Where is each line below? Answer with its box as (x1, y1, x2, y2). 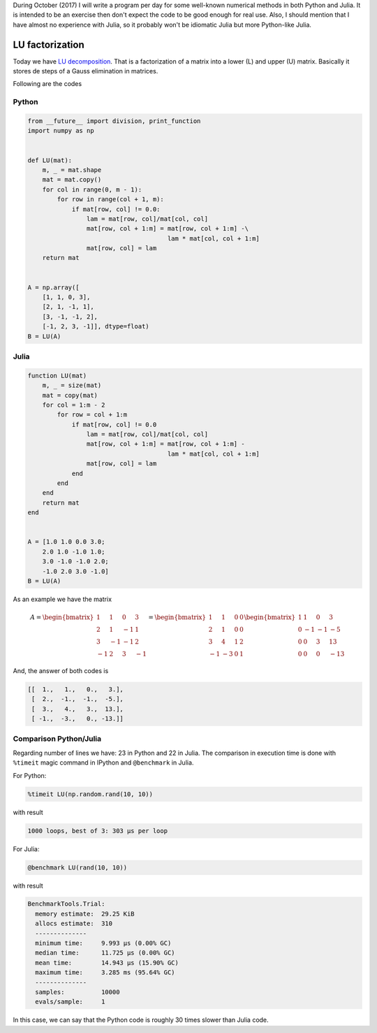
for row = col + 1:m (57, 411, 128, 419)
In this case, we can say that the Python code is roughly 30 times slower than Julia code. (13, 1016, 269, 1024)
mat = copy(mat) (42, 391, 98, 399)
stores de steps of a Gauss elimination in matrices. (13, 67, 158, 75)
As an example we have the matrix (13, 595, 112, 603)
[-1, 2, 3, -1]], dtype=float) (42, 322, 149, 331)
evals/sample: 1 (35, 998, 105, 1006)
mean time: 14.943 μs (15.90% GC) (35, 958, 179, 967)
